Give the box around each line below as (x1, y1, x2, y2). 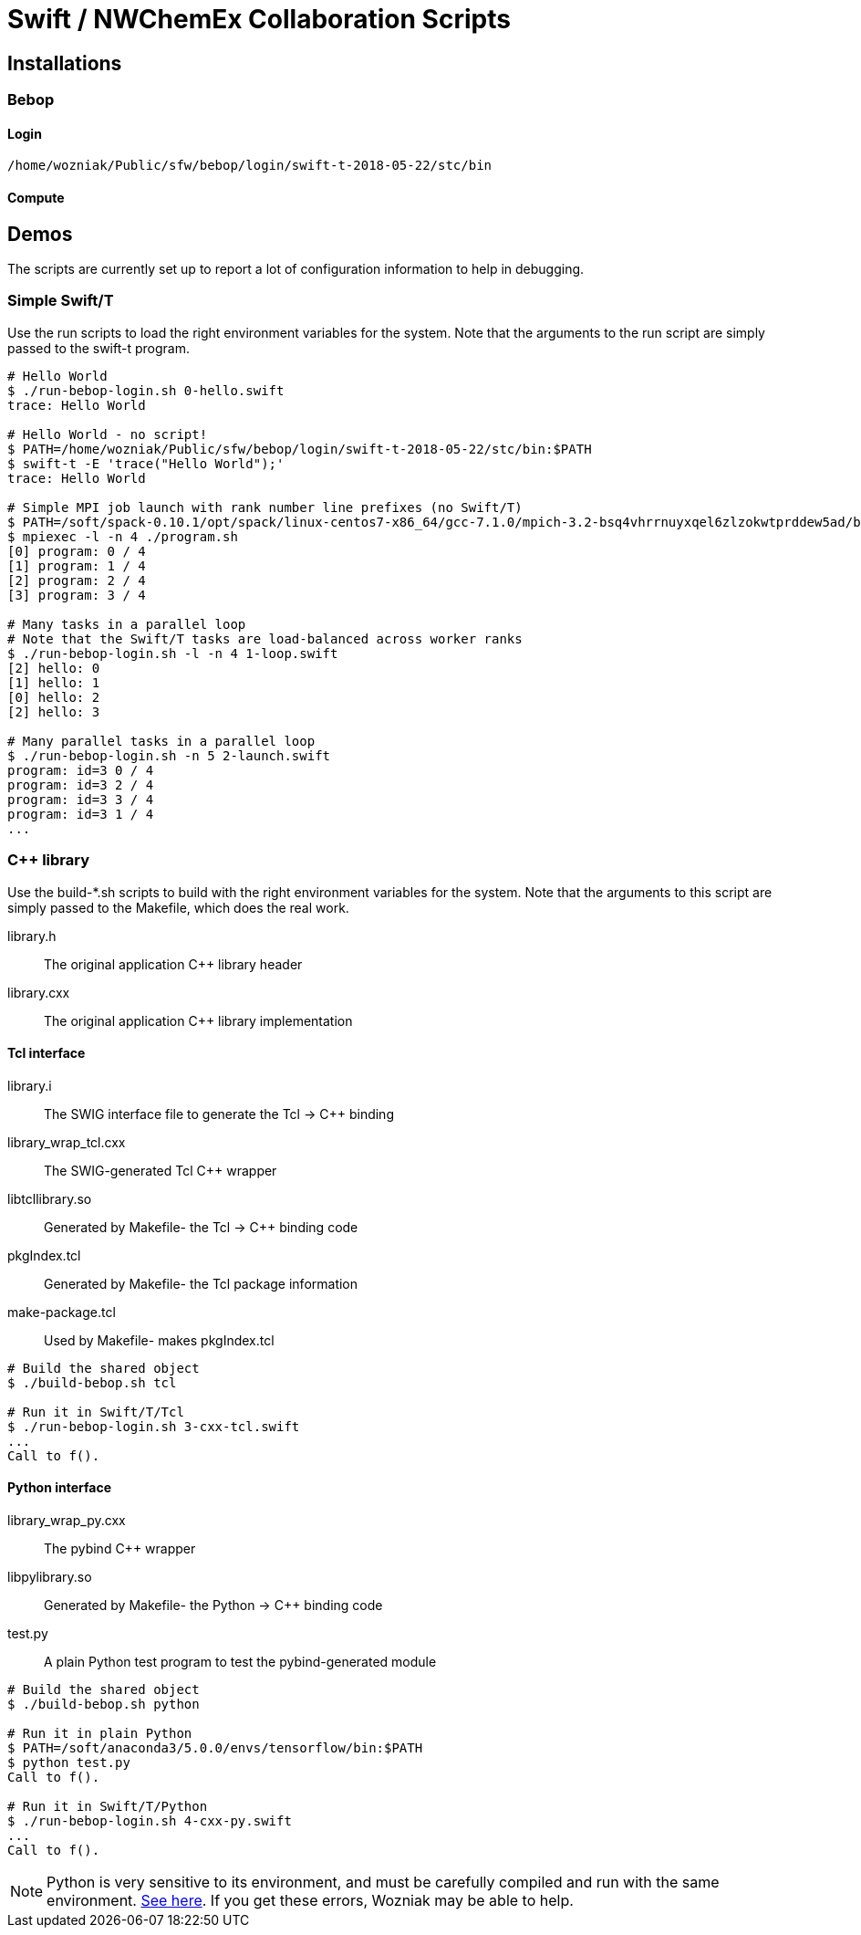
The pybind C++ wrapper (44, 1540, 196, 1556)
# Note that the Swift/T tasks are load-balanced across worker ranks (7, 631, 523, 646)
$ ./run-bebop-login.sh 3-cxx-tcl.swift (7, 1418, 300, 1434)
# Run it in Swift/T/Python (7, 1798, 208, 1814)
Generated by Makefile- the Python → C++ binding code (44, 1596, 383, 1613)
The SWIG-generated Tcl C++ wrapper (44, 1162, 277, 1178)
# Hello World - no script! (7, 426, 208, 442)
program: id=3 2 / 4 (7, 777, 154, 792)
